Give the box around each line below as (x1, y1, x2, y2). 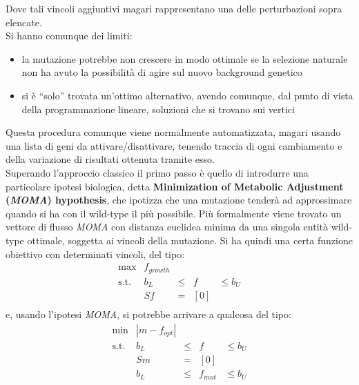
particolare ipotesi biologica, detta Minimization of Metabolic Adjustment (6, 179, 344, 193)
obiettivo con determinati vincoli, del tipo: (6, 246, 185, 261)
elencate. (6, 14, 42, 29)
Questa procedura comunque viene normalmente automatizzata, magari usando (6, 125, 341, 139)
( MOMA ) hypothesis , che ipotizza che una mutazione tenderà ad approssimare (6, 192, 352, 207)
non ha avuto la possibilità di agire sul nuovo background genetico (21, 65, 302, 79)
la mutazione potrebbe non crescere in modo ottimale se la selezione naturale (21, 51, 348, 66)
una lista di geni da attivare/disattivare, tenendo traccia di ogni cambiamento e (6, 138, 342, 152)
